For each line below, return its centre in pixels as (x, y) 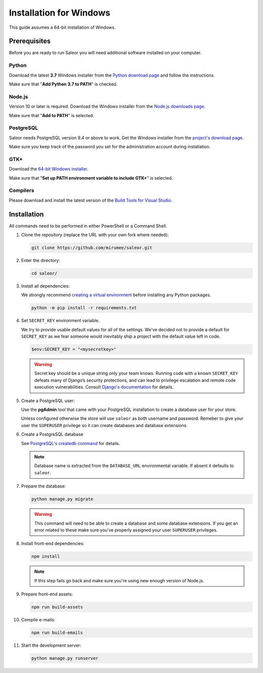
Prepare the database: (43, 486)
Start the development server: (51, 645)
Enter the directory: (41, 260)
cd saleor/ (44, 273)
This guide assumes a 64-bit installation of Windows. (62, 27)
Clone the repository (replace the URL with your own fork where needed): (95, 235)
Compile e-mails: (38, 620)
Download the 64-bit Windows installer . (49, 169)
